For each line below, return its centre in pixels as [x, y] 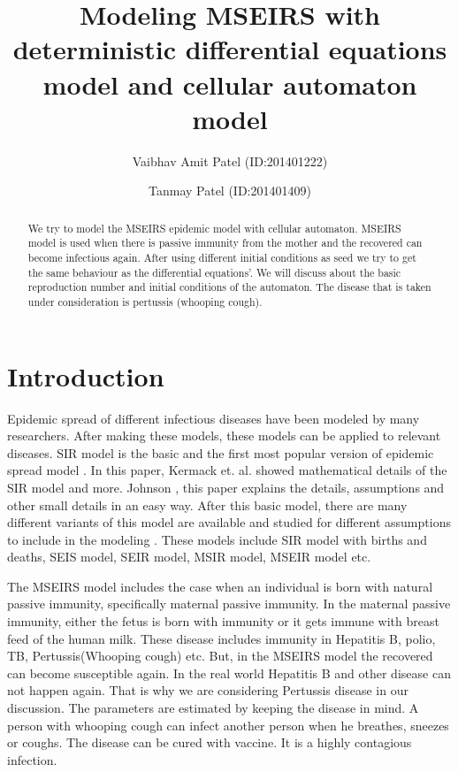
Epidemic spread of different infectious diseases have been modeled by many [214, 418]
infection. [32, 759]
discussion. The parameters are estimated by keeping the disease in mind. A [213, 708]
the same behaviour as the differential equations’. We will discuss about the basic [214, 272]
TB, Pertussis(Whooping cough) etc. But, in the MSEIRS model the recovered [220, 656]
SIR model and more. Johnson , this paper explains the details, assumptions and [226, 487]
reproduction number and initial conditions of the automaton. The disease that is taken [229, 287]
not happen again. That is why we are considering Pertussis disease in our [208, 690]
